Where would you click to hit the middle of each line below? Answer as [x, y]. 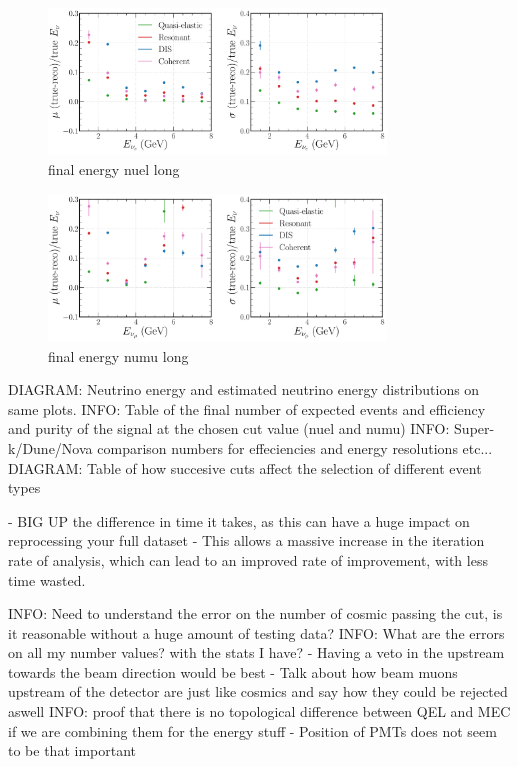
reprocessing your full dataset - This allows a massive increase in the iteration [246, 540]
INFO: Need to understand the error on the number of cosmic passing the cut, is [255, 613]
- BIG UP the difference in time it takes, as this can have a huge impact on [239, 520]
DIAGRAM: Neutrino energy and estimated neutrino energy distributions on [244, 389]
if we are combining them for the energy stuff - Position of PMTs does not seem [252, 730]
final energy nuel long [114, 168]
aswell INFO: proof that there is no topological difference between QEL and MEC [259, 711]
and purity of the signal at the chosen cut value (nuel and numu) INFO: [229, 428]
